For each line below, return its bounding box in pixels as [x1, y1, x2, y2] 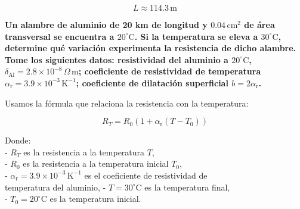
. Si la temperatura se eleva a [134, 30, 258, 42]
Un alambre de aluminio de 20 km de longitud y [5, 18, 208, 30]
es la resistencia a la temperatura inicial [23, 157, 169, 170]
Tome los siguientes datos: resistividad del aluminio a [5, 53, 228, 65]
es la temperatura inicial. [50, 192, 141, 205]
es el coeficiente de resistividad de [84, 169, 208, 181]
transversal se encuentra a [5, 30, 115, 42]
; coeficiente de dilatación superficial [76, 76, 228, 89]
